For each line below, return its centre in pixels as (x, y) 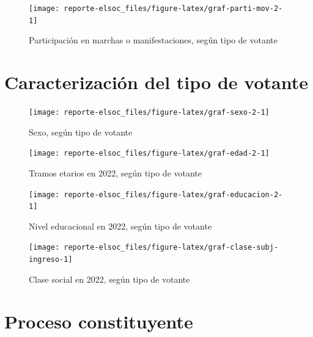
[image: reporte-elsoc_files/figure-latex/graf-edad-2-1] (149, 154)
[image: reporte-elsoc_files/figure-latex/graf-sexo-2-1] (149, 113)
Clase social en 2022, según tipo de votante (109, 279)
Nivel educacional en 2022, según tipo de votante (120, 226)
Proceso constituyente (99, 321)
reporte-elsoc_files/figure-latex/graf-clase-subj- (171, 248)
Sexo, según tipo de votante (81, 132)
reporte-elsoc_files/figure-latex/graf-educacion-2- (173, 194)
